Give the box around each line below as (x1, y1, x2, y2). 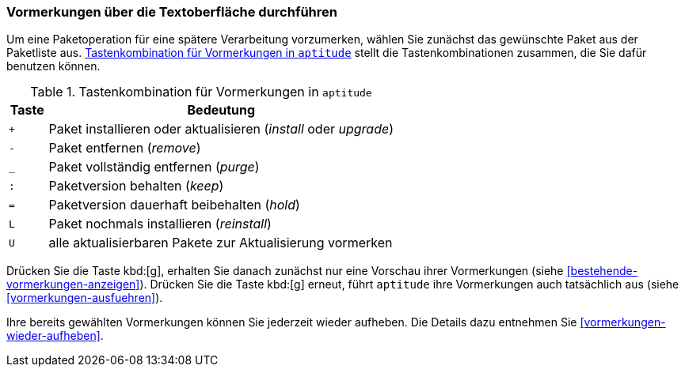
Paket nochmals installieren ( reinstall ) (48, 216, 272, 232)
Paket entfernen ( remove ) (48, 140, 201, 156)
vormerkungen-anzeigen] (6, 277, 140, 292)
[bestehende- (566, 264, 638, 278)
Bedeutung (187, 102, 256, 119)
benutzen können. (6, 59, 101, 73)
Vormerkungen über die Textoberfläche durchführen (6, 4, 337, 20)
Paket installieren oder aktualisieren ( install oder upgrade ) (48, 121, 394, 138)
